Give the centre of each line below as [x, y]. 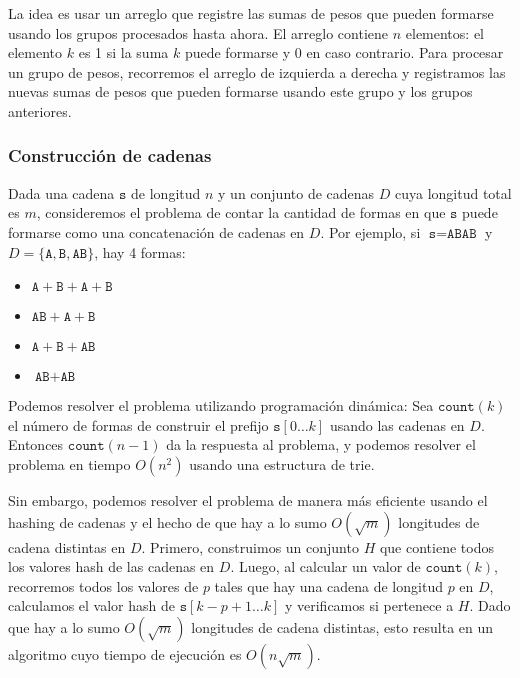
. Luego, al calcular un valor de [325, 566]
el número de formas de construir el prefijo [138, 424]
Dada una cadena [61, 192]
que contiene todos [436, 546]
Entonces [36, 444]
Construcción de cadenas [110, 155]
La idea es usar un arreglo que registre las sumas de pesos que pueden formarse [251, 13]
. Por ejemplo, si [370, 231]
